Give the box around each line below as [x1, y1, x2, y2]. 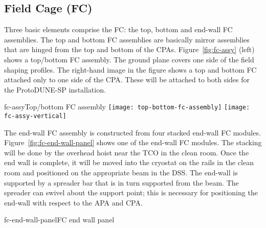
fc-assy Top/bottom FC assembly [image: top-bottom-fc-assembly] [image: [4, 101, 250, 112]
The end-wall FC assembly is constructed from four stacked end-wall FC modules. [4, 127, 261, 138]
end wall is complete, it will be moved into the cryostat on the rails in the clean [4, 157, 254, 168]
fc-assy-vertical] [4, 112, 66, 120]
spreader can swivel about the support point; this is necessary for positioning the [4, 187, 258, 198]
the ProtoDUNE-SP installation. [4, 84, 106, 95]
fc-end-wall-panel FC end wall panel [4, 214, 115, 225]
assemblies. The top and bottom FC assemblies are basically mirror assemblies [4, 34, 250, 44]
